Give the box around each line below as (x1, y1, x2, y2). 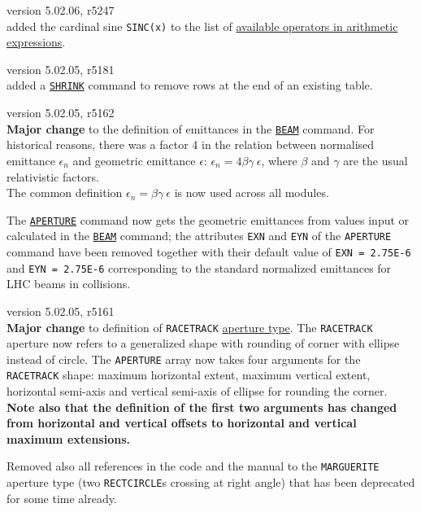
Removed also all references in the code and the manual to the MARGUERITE (7, 457, 380, 475)
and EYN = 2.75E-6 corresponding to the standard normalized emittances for (7, 259, 392, 276)
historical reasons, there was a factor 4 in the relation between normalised (7, 136, 375, 153)
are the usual (343, 151, 408, 168)
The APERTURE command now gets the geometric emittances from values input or (7, 211, 410, 228)
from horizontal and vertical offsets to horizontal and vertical (7, 414, 357, 431)
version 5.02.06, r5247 (7, 2, 115, 18)
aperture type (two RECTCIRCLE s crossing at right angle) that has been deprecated (7, 474, 415, 491)
